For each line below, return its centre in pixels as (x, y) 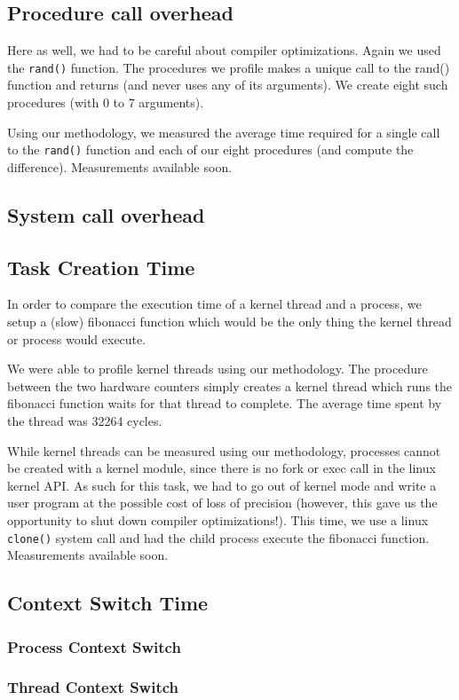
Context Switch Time (108, 603)
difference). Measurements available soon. (120, 166)
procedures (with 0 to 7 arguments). (106, 102)
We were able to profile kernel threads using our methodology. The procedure (218, 369)
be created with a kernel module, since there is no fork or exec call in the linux (222, 468)
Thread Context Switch (93, 687)
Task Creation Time (101, 267)
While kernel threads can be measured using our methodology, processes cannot (224, 450)
